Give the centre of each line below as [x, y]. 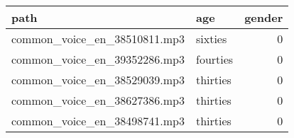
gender [264, 17]
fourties [215, 59]
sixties [212, 39]
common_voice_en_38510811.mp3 [98, 39]
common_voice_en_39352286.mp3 [98, 59]
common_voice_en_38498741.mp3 [98, 121]
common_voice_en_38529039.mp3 [98, 80]
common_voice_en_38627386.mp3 [98, 100]
